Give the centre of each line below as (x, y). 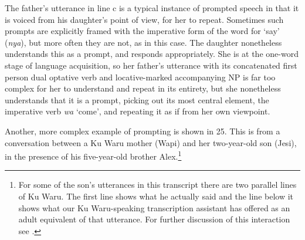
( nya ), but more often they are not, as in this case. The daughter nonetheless (143, 42)
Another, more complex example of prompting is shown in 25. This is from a (143, 131)
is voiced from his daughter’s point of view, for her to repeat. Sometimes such (144, 19)
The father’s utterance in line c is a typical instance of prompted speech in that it (152, 8)
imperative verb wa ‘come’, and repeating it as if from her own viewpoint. (138, 111)
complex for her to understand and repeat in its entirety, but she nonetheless (143, 88)
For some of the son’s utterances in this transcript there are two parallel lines (157, 185)
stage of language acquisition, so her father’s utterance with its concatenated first (151, 65)
